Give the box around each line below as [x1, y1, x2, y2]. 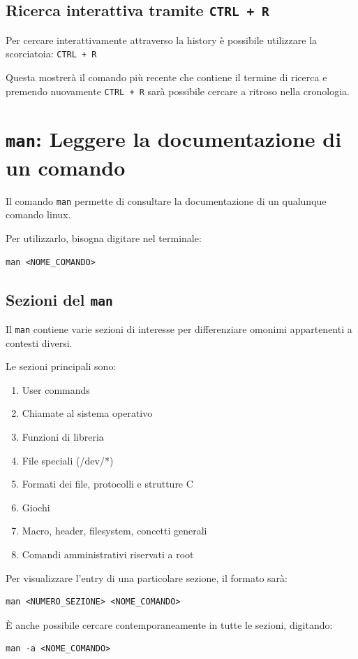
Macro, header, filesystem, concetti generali [22, 523, 207, 538]
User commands [22, 382, 90, 397]
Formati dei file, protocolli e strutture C [22, 476, 193, 491]
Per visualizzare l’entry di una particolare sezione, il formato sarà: [6, 570, 288, 585]
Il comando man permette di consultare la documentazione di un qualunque [6, 193, 327, 208]
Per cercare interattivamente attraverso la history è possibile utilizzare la [6, 32, 318, 47]
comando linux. [6, 207, 71, 222]
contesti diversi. [6, 335, 73, 350]
